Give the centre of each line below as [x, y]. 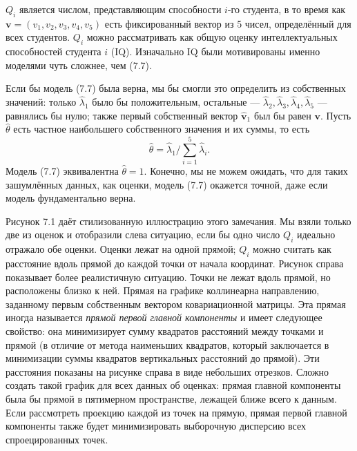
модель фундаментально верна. [71, 198]
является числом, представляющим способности [120, 9]
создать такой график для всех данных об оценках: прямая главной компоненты [173, 385]
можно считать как [292, 249]
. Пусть [336, 115]
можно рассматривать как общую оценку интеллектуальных [212, 37]
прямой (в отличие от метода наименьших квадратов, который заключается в [167, 344]
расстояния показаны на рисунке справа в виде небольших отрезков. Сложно [167, 371]
